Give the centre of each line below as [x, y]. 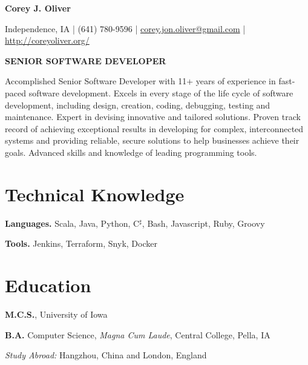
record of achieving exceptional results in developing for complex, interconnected [154, 128]
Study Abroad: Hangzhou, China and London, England [106, 355]
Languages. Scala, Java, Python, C [72, 223]
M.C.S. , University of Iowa [56, 314]
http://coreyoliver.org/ [47, 40]
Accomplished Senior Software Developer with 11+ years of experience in [140, 81]
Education [48, 285]
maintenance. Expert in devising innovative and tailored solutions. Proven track [153, 117]
